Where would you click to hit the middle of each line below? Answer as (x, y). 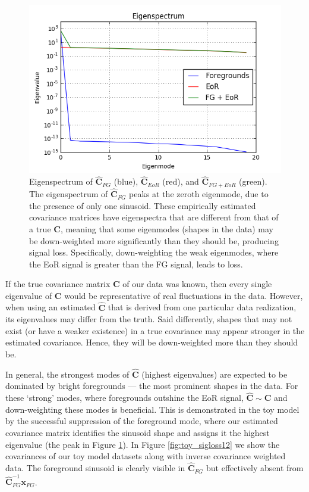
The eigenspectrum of (69, 194)
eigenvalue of (29, 295)
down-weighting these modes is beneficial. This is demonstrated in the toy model (152, 409)
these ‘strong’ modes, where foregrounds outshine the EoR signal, (124, 398)
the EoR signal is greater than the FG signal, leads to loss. (136, 264)
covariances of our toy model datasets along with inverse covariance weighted (146, 456)
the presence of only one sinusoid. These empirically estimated (143, 205)
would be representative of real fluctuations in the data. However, (184, 295)
